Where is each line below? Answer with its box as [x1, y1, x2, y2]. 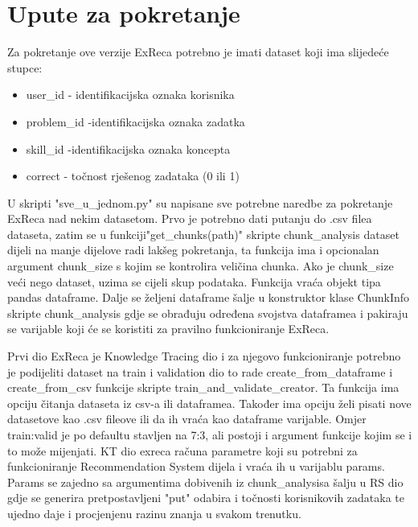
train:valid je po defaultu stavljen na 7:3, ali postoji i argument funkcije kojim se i [7, 426, 412, 443]
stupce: [7, 59, 43, 76]
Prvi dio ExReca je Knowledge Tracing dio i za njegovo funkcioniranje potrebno [7, 348, 401, 364]
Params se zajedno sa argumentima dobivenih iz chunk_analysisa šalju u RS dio [7, 473, 404, 490]
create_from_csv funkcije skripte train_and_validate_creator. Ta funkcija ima [7, 379, 400, 396]
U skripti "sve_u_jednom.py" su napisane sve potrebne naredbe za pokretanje [7, 194, 393, 211]
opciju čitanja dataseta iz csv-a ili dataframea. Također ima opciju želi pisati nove [7, 394, 412, 411]
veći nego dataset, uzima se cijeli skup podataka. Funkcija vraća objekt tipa [7, 273, 381, 290]
